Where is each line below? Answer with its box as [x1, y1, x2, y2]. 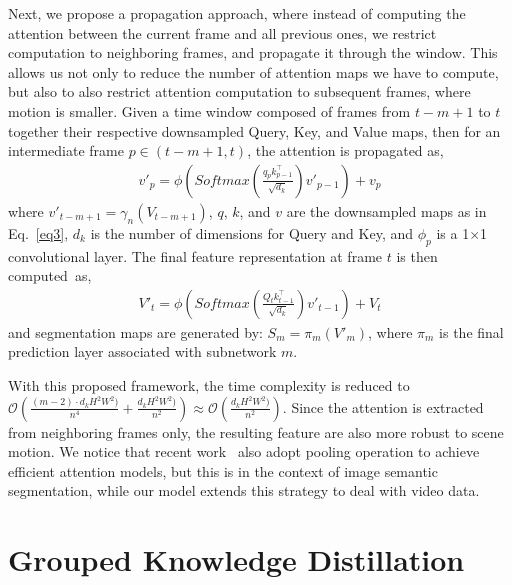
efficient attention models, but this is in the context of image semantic [8, 460, 438, 481]
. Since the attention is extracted [282, 396, 484, 417]
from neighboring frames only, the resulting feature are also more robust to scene [8, 421, 504, 442]
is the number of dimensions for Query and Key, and [90, 222, 414, 243]
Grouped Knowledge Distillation [8, 539, 465, 580]
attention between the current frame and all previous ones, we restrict [8, 22, 437, 43]
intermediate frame [8, 140, 124, 161]
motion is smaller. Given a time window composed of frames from [8, 100, 411, 121]
